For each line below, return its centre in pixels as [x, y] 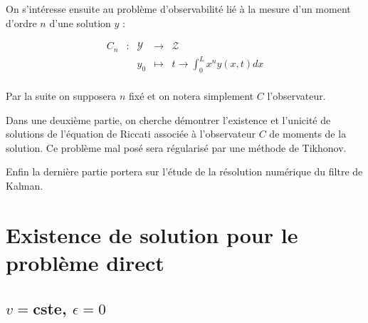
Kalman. [25, 185]
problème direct [85, 262]
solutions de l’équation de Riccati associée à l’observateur [131, 134]
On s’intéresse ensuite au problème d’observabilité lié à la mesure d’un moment [178, 9]
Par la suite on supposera [61, 96]
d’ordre [21, 22]
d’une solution [80, 22]
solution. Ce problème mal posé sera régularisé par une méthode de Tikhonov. [176, 147]
